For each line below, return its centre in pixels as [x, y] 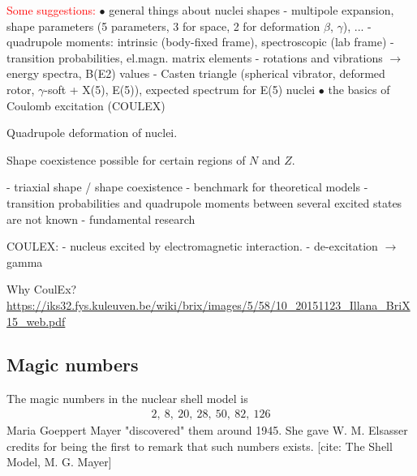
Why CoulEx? [42, 289]
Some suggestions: [51, 10]
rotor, [21, 89]
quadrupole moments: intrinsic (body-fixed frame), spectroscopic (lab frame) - [200, 42]
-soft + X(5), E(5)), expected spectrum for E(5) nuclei [180, 89]
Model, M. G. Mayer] [59, 462]
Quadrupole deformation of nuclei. [92, 133]
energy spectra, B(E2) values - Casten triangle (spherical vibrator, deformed [196, 73]
